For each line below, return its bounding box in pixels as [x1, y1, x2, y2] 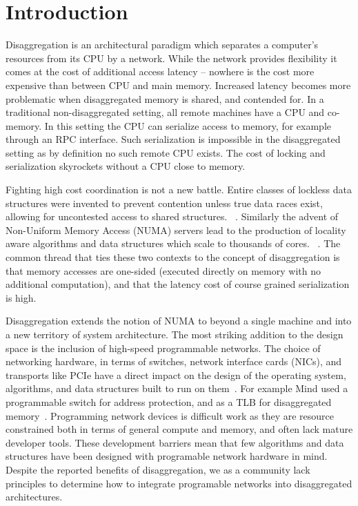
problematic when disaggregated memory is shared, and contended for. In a [6, 91, 324, 106]
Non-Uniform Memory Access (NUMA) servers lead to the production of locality [6, 222, 346, 237]
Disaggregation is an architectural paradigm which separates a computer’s [6, 37, 319, 52]
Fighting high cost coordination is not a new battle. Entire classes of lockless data [6, 182, 352, 197]
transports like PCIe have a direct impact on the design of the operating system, [6, 367, 346, 382]
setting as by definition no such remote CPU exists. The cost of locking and [6, 145, 326, 159]
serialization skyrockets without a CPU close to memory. [6, 159, 246, 173]
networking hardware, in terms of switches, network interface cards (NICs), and [6, 354, 342, 369]
